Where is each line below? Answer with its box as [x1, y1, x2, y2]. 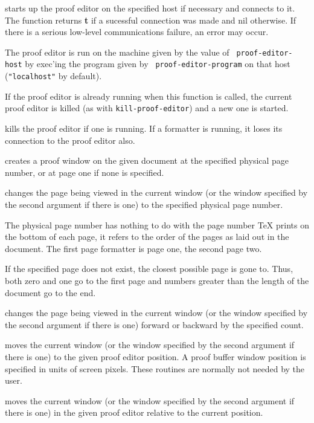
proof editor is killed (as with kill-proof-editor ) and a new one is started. [5, 102, 289, 114]
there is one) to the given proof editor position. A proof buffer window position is [5, 350, 306, 363]
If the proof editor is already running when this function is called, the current [5, 89, 292, 102]
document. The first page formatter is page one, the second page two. [5, 242, 262, 254]
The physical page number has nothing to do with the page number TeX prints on [5, 218, 309, 231]
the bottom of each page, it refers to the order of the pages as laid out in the [5, 230, 289, 243]
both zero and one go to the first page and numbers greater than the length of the [5, 274, 309, 286]
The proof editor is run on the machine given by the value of [5, 45, 229, 58]
